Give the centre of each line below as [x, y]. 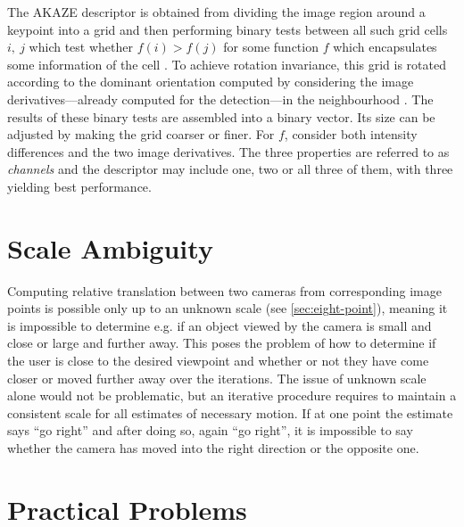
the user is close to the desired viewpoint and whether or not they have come [218, 361]
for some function [271, 47]
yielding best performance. [79, 186]
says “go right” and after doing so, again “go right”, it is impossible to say [210, 430]
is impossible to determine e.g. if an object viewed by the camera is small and [220, 325]
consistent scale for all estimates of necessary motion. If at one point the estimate [230, 412]
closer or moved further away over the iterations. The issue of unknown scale [217, 378]
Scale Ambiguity [110, 247]
